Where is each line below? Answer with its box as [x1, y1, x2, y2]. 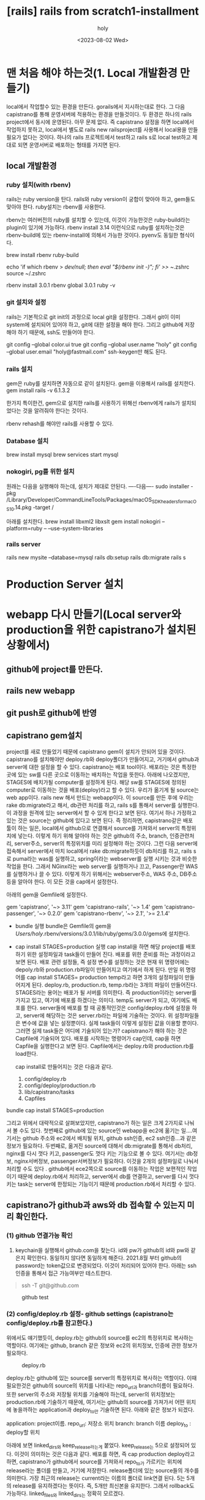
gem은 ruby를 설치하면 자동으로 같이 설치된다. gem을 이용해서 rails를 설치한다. [6, 379, 196, 387]
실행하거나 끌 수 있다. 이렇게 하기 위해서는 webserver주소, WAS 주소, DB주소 [12, 870, 198, 877]
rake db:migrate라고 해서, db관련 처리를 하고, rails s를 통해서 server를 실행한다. [6, 801, 199, 809]
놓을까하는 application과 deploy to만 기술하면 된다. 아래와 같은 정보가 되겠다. [12, 1406, 195, 1414]
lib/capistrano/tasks [24, 1088, 75, 1096]
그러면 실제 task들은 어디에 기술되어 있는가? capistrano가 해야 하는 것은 [15, 1027, 188, 1034]
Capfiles [24, 1094, 46, 1102]
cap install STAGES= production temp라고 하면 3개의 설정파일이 [26, 973, 184, 981]
